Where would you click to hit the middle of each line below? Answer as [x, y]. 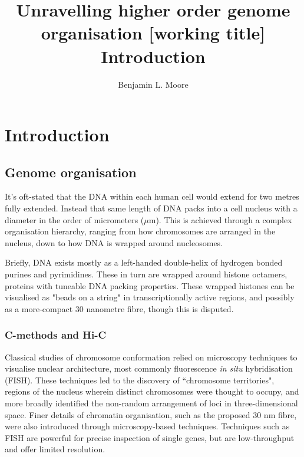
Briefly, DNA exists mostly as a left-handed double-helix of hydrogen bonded [144, 262]
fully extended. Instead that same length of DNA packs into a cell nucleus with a [151, 208]
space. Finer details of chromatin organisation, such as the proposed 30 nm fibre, [151, 414]
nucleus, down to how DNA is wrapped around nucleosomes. [114, 242]
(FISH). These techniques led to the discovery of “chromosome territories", [140, 380]
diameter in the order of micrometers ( [75, 219]
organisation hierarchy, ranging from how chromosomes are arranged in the [140, 231]
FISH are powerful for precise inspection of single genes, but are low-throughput [150, 437]
